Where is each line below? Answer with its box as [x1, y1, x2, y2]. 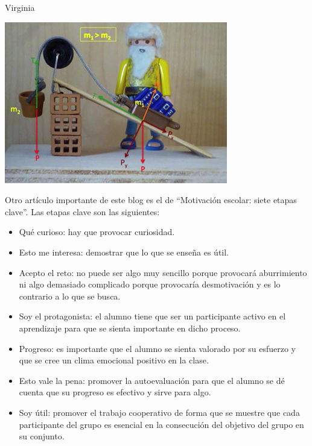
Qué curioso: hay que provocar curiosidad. [19, 225, 175, 238]
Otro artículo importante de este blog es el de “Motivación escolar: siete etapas [5, 193, 297, 206]
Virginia [5, 1, 35, 13]
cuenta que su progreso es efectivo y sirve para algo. [19, 386, 211, 398]
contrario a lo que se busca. [19, 289, 121, 302]
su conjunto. [19, 430, 65, 442]
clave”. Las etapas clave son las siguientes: [5, 205, 160, 218]
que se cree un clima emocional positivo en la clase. [19, 354, 209, 366]
